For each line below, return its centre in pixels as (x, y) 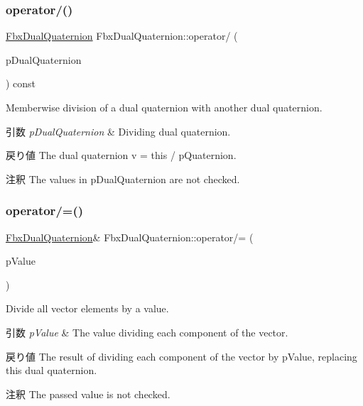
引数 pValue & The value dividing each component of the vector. (147, 332)
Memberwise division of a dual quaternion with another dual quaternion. (164, 107)
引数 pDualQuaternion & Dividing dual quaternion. (118, 131)
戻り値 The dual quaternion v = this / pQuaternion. (121, 155)
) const (21, 83)
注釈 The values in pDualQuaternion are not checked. (123, 179)
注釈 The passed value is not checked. (88, 394)
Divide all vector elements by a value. (87, 308)
